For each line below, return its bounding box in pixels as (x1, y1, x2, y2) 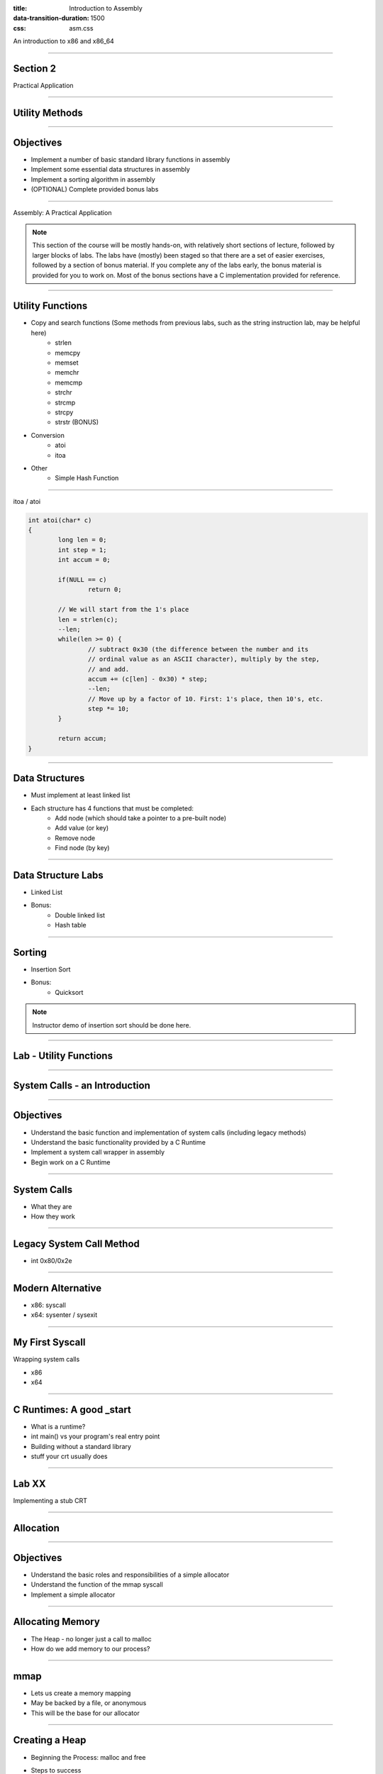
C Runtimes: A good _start (13, 1404, 131, 1416)
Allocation (13, 1522, 60, 1534)
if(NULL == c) (57, 575, 107, 583)
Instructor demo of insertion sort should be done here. (32, 1020, 191, 1029)
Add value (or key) (55, 824, 109, 832)
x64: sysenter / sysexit (30, 1311, 98, 1319)
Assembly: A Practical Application (13, 208, 112, 216)
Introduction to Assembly (69, 4, 143, 12)
